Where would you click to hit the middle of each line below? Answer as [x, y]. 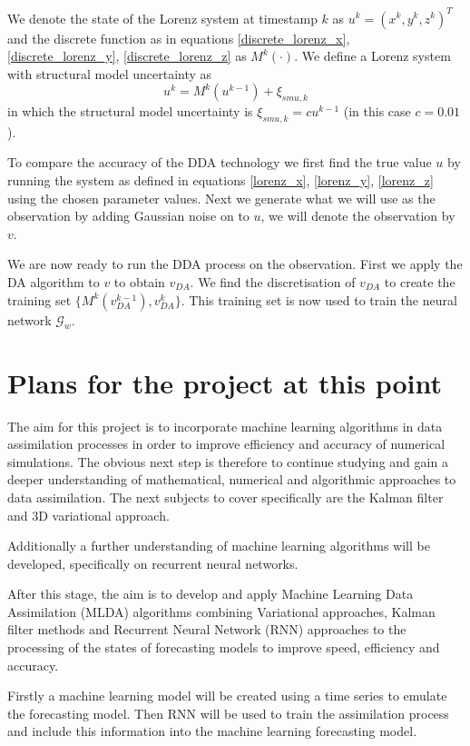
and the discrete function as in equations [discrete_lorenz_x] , [179, 38]
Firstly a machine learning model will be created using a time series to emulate [227, 696]
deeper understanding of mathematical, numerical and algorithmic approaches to [232, 479]
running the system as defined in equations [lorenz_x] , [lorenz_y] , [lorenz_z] [220, 180]
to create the [420, 282]
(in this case [377, 111]
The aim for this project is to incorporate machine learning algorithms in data [225, 426]
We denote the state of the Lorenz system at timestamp [162, 18]
